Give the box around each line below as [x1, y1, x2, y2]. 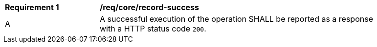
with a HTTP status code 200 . [100, 24, 206, 33]
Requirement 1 [5, 2, 59, 12]
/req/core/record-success [100, 2, 200, 12]
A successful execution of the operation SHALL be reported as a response [100, 14, 373, 24]
